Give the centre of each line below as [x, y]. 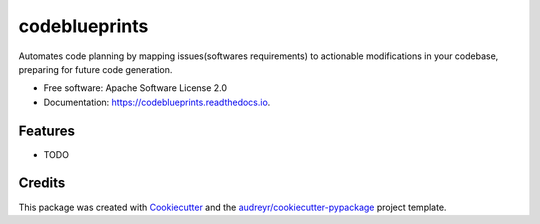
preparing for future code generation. [95, 69]
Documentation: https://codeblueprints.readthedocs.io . [157, 102]
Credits [42, 183]
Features [46, 130]
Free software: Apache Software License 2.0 [135, 88]
